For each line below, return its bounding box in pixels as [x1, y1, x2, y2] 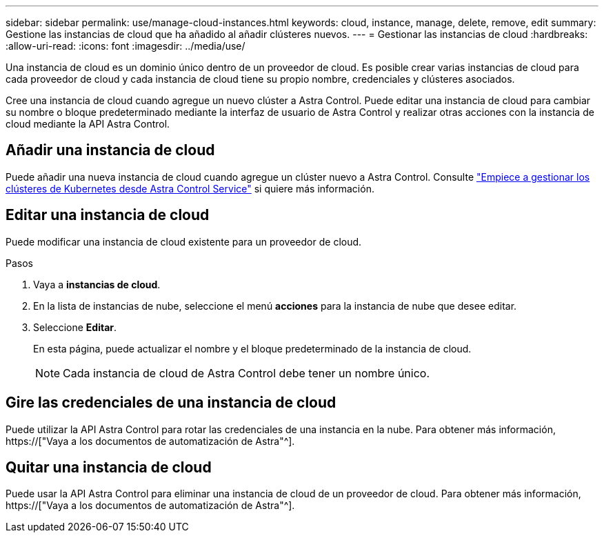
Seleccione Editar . [33, 321, 117, 333]
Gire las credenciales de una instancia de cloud [6, 394, 336, 412]
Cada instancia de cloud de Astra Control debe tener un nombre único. [63, 366, 430, 380]
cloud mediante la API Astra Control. [6, 118, 170, 130]
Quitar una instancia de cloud [6, 458, 212, 476]
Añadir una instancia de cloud [6, 141, 215, 159]
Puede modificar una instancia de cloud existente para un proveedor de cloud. [6, 235, 362, 248]
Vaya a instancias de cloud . [33, 278, 161, 290]
